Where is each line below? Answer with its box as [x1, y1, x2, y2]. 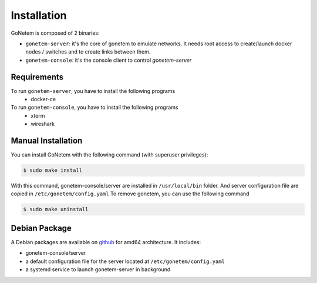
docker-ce [31, 96, 56, 103]
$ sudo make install [23, 167, 82, 174]
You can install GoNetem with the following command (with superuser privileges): [11, 151, 208, 158]
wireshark [31, 121, 55, 128]
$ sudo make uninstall [23, 206, 89, 213]
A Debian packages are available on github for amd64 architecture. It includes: [11, 238, 201, 245]
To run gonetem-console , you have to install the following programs [11, 104, 178, 111]
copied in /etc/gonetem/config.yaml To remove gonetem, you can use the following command [11, 190, 249, 197]
